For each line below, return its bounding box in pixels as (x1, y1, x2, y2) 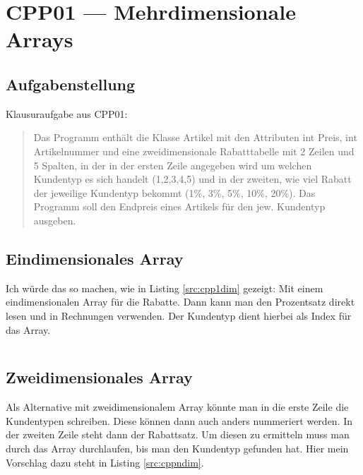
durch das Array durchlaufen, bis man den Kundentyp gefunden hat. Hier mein (6, 441, 349, 456)
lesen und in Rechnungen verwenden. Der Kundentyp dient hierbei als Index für (6, 308, 352, 323)
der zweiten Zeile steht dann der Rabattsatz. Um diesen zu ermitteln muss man (6, 427, 350, 442)
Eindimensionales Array (6, 247, 184, 269)
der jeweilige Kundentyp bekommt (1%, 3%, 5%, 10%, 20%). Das (33, 185, 316, 200)
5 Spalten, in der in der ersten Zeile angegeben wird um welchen (33, 157, 312, 172)
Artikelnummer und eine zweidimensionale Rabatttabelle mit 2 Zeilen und (33, 143, 355, 158)
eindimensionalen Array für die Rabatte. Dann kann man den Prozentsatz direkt (6, 294, 355, 309)
